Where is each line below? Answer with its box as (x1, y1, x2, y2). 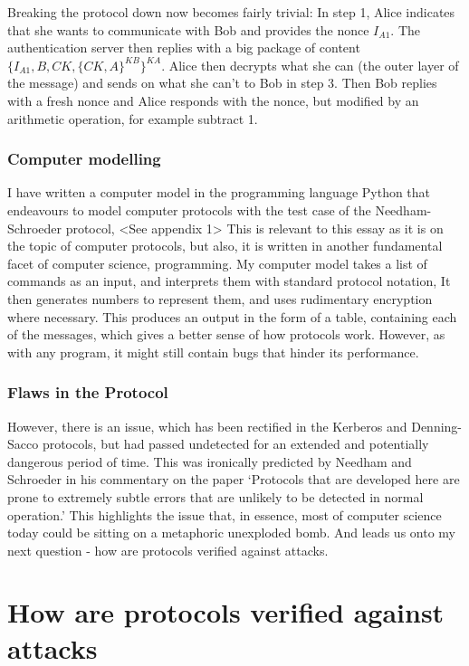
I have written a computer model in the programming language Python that (7, 183, 431, 202)
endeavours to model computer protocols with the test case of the (7, 200, 371, 219)
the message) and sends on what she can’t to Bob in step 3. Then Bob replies (7, 73, 437, 92)
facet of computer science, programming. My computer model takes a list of (7, 253, 427, 272)
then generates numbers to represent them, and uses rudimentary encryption (7, 289, 433, 308)
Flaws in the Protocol (7, 381, 168, 404)
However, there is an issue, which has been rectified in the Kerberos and (7, 416, 407, 435)
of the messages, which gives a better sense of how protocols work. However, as (7, 325, 445, 344)
